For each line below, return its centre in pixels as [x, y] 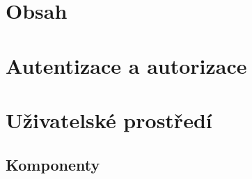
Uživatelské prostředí [109, 119]
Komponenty [53, 164]
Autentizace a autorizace [126, 65]
